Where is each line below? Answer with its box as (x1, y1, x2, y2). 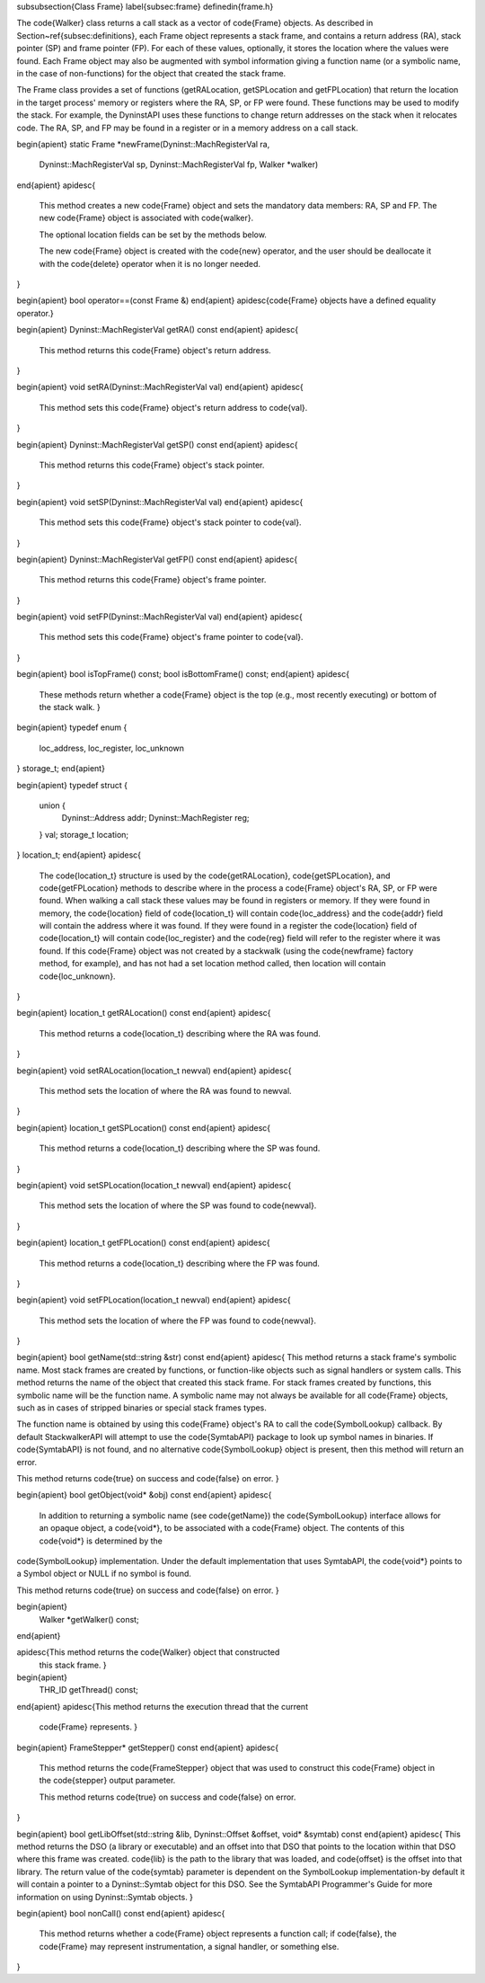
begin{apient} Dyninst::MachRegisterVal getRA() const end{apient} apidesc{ (16, 325, 299, 335)
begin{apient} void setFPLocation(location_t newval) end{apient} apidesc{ (16, 1294, 291, 1305)
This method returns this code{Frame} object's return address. (39, 344, 271, 355)
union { (39, 800, 66, 811)
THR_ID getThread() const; (39, 1685, 139, 1695)
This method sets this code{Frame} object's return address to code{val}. (39, 402, 308, 413)
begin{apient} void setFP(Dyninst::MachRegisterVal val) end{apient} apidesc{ (16, 611, 303, 622)
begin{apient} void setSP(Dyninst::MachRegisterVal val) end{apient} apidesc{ (16, 496, 304, 507)
